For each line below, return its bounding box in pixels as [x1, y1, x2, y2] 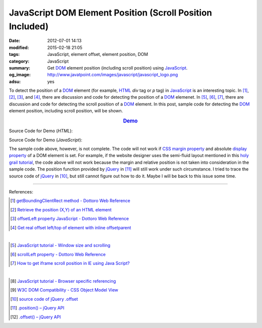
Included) [9, 21, 49, 32]
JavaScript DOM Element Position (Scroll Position [9, 7, 212, 18]
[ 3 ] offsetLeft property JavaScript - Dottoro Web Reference [10, 216, 129, 222]
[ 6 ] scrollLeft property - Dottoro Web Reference [10, 251, 106, 257]
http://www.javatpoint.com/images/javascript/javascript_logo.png [47, 72, 178, 78]
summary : [9, 65, 31, 70]
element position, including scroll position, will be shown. [9, 108, 123, 114]
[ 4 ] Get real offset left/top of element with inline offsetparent [10, 224, 131, 230]
